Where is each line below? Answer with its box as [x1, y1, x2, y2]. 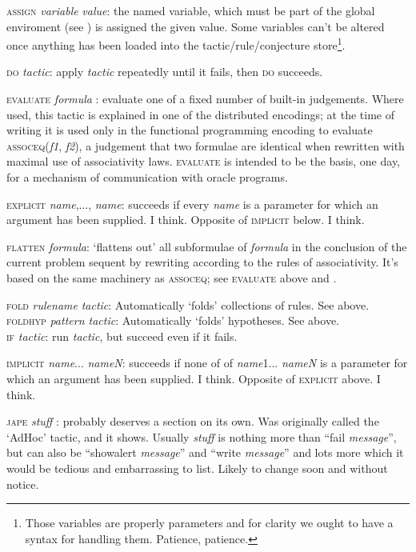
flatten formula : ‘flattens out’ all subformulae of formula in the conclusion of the [6, 238, 407, 254]
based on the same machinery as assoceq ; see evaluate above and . [6, 269, 337, 286]
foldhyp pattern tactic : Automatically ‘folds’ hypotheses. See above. [6, 312, 340, 329]
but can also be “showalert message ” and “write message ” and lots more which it [6, 444, 404, 461]
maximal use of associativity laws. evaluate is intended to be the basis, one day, [6, 153, 401, 170]
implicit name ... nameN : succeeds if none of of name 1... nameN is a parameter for [6, 354, 408, 371]
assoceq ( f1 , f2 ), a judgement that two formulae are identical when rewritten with [6, 137, 405, 154]
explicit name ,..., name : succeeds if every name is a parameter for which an [6, 195, 378, 212]
